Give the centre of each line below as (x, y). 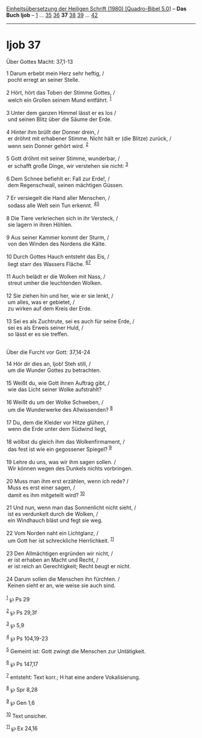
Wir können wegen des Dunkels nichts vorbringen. (70, 468)
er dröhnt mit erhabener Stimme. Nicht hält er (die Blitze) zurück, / (90, 138)
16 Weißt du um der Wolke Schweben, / (55, 402)
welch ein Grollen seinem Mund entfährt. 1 (60, 99)
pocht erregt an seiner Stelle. (44, 79)
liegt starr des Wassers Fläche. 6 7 (49, 263)
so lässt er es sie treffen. (38, 334)
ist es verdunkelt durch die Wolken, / (53, 514)
